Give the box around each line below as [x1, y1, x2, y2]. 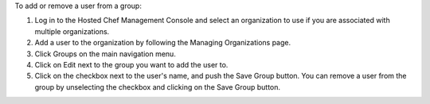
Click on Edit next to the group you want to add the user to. [34, 60, 229, 69]
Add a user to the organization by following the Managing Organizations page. [34, 38, 291, 48]
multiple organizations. [34, 26, 110, 36]
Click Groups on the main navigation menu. [34, 48, 177, 59]
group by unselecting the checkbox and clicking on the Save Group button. [34, 82, 281, 91]
